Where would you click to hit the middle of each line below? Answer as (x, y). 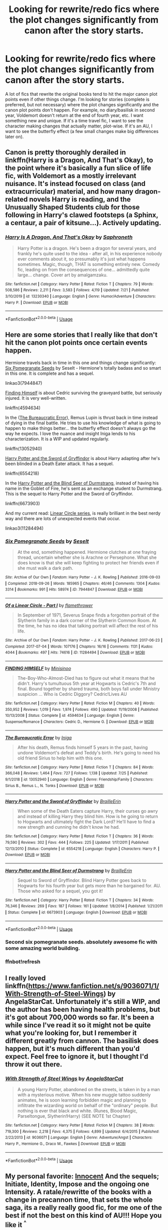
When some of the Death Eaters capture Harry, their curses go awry (88, 811)
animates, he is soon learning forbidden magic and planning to (82, 1100)
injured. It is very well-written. (36, 398)
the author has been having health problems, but (83, 1009)
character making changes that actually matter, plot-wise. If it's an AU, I (79, 126)
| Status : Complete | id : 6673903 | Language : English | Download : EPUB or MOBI (76, 912)
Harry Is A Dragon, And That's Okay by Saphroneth (69, 237)
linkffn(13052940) (24, 448)
